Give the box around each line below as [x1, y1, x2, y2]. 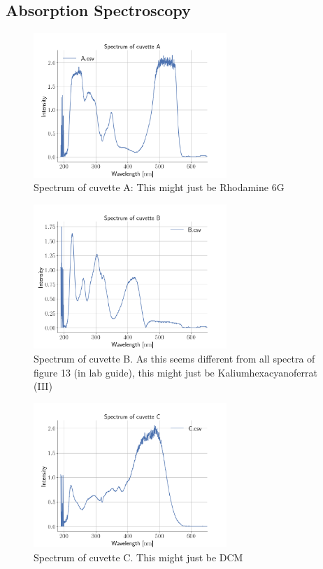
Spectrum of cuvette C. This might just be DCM [34, 549, 243, 564]
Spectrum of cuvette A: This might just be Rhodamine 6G [34, 180, 285, 195]
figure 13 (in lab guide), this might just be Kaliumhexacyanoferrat [34, 365, 317, 379]
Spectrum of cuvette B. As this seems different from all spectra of [34, 351, 315, 366]
